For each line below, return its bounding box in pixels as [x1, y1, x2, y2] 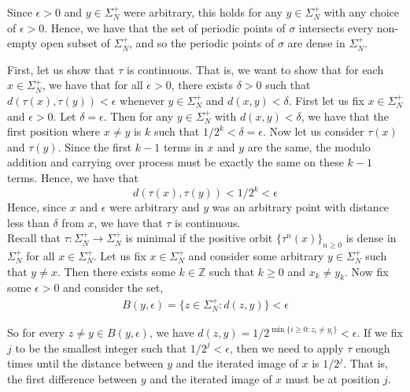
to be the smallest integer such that [15, 339, 187, 356]
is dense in [345, 230, 397, 246]
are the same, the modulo [247, 138, 371, 155]
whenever [120, 91, 164, 108]
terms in [163, 138, 204, 155]
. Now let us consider [263, 123, 364, 140]
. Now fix [345, 263, 389, 279]
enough [356, 339, 390, 356]
